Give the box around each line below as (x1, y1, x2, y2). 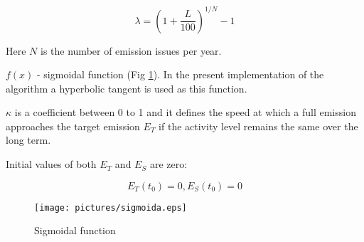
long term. (6, 132, 51, 147)
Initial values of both (6, 157, 97, 172)
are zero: (149, 157, 188, 172)
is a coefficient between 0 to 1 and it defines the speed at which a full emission (14, 105, 356, 120)
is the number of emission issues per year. (41, 43, 222, 58)
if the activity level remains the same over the (159, 118, 358, 133)
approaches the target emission (6, 118, 140, 133)
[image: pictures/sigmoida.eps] (34, 202, 187, 213)
